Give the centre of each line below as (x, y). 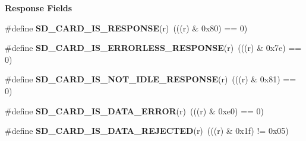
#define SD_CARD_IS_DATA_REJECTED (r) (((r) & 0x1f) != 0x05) (147, 131)
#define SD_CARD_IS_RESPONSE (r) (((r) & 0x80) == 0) (126, 28)
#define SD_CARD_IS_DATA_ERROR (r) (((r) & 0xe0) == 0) (135, 110)
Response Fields (39, 8)
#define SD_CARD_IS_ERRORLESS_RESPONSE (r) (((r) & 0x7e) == (153, 48)
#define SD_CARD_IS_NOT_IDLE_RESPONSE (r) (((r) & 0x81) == (151, 79)
